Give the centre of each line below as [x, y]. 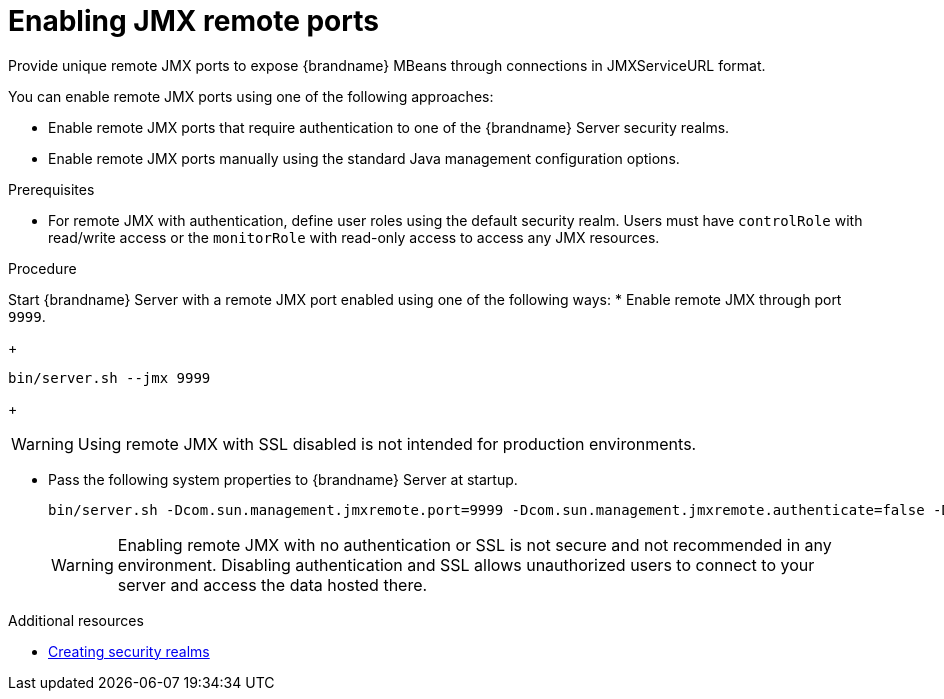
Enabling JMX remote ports [193, 21]
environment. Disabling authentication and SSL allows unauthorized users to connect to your [466, 564]
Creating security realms [129, 651]
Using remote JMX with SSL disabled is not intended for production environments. [387, 443]
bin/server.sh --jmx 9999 [109, 377]
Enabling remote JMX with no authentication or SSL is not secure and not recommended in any [474, 544]
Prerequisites [51, 189]
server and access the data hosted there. [272, 584]
